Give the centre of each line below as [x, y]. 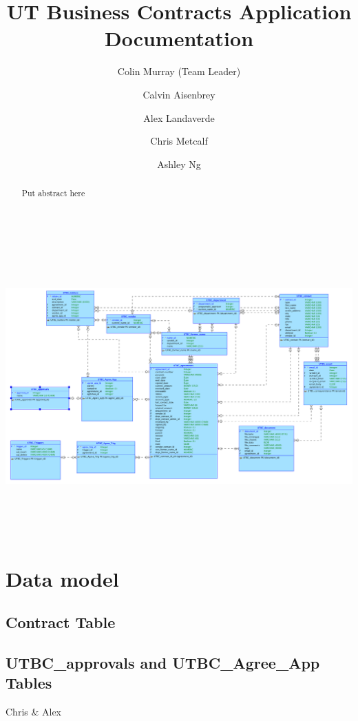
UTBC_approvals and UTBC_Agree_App [163, 662]
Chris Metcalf [179, 141]
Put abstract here [53, 193]
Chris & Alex [34, 712]
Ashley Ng [179, 164]
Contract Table [61, 622]
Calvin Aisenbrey [179, 94]
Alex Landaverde [179, 117]
